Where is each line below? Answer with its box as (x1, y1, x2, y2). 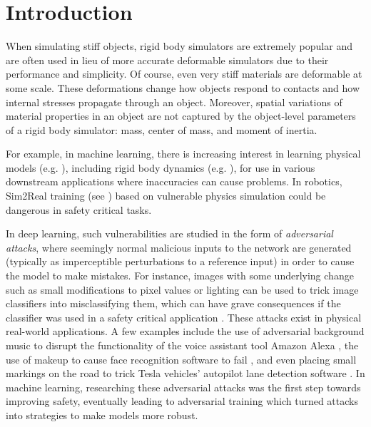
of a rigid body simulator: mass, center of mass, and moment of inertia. (6, 122, 317, 137)
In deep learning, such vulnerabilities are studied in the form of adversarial (6, 226, 333, 241)
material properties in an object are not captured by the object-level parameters (6, 108, 356, 123)
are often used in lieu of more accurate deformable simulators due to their (6, 52, 329, 67)
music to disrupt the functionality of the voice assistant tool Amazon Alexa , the (6, 338, 359, 352)
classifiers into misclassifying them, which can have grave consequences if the (6, 296, 341, 311)
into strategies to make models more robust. (6, 407, 198, 422)
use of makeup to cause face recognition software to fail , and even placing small (6, 351, 357, 366)
